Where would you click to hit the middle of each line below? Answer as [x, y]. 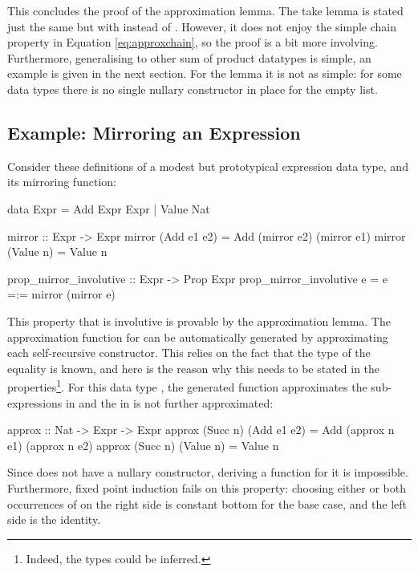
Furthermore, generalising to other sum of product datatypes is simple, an [189, 57]
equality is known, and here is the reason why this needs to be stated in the [194, 368]
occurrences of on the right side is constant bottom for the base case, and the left [207, 503]
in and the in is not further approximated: [169, 402]
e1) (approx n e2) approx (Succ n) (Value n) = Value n [143, 445]
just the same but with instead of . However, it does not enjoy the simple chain [202, 26]
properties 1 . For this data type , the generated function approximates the [187, 385]
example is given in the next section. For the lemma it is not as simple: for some [205, 73]
